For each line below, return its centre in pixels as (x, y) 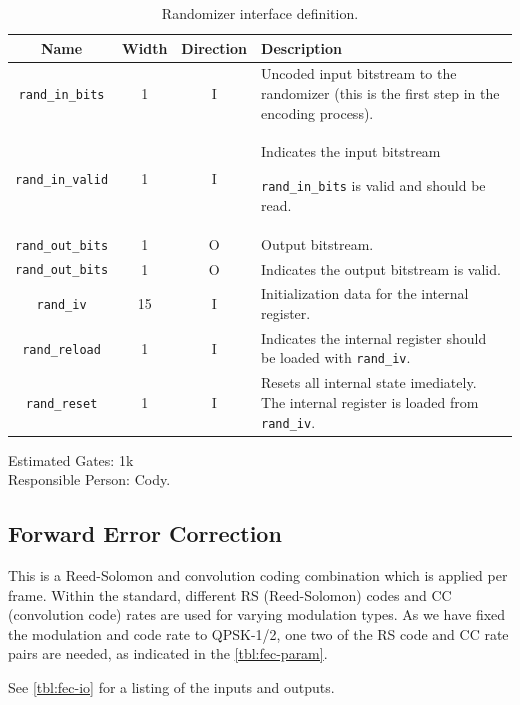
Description (302, 47)
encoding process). (317, 112)
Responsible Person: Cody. (89, 479)
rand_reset (61, 403)
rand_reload (61, 349)
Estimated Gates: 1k (71, 459)
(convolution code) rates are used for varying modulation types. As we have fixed (257, 614)
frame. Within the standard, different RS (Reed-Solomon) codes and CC (230, 594)
